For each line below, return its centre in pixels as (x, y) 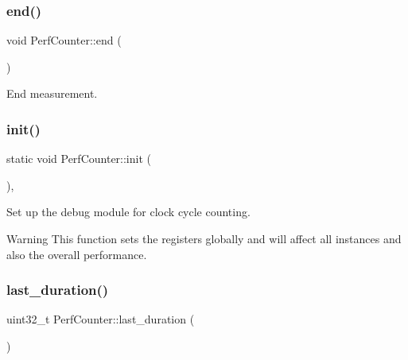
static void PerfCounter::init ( (79, 159)
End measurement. (52, 93)
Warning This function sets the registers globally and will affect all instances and (204, 238)
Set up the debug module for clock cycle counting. (128, 212)
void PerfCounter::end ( (64, 40)
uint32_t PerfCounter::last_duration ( (101, 319)
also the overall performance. (77, 254)
